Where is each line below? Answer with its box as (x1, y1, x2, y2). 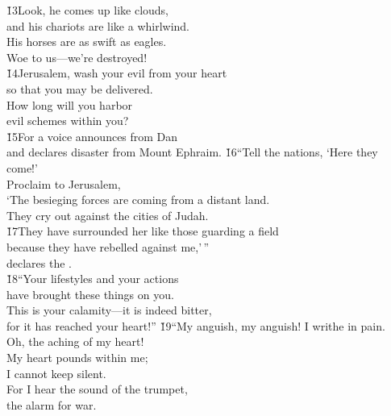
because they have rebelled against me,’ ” (6, 238, 210, 255)
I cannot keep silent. (6, 364, 106, 381)
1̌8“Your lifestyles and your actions (6, 270, 179, 287)
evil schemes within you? (6, 112, 129, 129)
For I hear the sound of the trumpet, (6, 381, 188, 397)
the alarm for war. (6, 396, 97, 413)
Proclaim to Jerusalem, (6, 175, 121, 192)
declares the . (6, 254, 72, 271)
